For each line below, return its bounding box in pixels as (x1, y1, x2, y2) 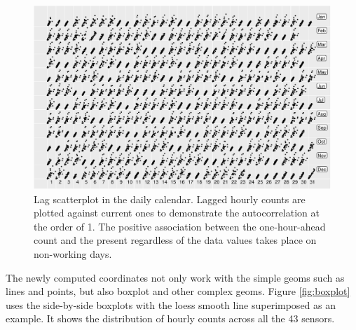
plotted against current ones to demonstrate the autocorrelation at (34, 205, 320, 220)
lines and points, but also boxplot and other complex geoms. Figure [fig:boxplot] (6, 284, 350, 298)
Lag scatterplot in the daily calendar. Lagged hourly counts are (34, 191, 306, 206)
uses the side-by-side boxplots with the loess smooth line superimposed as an (6, 297, 336, 312)
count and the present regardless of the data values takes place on (34, 233, 317, 247)
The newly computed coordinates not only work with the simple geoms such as (6, 270, 345, 284)
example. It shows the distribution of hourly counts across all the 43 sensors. (6, 311, 335, 326)
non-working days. (34, 247, 112, 261)
